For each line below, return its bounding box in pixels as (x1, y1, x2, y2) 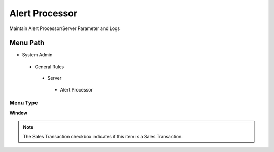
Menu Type (9, 99, 38, 106)
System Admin (22, 52, 53, 58)
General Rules (35, 64, 64, 70)
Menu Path (9, 39, 45, 47)
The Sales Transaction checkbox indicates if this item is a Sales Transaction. (23, 133, 183, 139)
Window (9, 110, 28, 116)
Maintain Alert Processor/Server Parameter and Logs (9, 25, 120, 32)
